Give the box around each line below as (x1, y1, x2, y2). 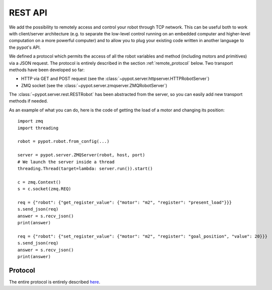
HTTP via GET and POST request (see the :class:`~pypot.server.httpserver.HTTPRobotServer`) (21, 76, 210, 82)
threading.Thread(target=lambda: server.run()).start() (17, 166, 153, 171)
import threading (17, 125, 59, 131)
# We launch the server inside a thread (17, 159, 115, 165)
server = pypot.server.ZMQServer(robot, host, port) (17, 153, 145, 158)
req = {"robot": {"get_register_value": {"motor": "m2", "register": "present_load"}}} (17, 199, 232, 205)
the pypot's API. (9, 44, 41, 50)
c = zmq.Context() (17, 179, 61, 185)
